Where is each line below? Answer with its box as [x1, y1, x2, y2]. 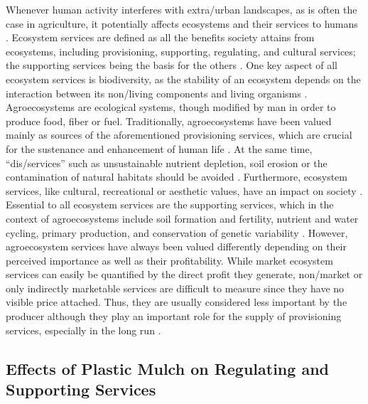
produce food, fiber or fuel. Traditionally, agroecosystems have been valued [6, 113, 332, 128]
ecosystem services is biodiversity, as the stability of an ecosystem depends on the [6, 71, 361, 86]
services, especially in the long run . [6, 322, 161, 337]
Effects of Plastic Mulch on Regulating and [6, 357, 329, 379]
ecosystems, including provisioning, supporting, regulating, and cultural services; [6, 43, 356, 58]
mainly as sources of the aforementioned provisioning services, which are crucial [6, 127, 352, 142]
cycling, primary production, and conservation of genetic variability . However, [6, 225, 348, 240]
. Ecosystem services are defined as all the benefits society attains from [6, 30, 315, 45]
